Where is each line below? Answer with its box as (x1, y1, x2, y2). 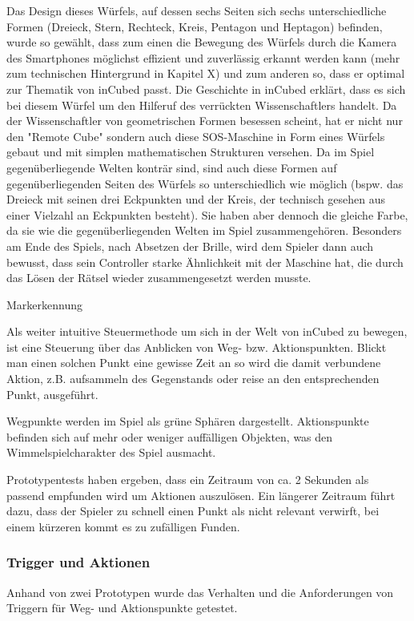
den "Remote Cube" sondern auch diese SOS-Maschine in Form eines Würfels (6, 127, 385, 144)
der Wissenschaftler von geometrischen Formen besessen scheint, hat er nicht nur (6, 112, 403, 129)
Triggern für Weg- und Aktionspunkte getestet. (6, 599, 238, 616)
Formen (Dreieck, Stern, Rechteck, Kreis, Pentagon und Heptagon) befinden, (6, 18, 383, 34)
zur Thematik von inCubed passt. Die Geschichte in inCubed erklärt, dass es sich (6, 80, 406, 97)
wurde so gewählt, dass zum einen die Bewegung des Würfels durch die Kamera (6, 34, 397, 50)
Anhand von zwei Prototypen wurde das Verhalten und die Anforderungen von (6, 583, 394, 600)
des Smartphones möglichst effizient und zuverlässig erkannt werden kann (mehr (6, 49, 400, 66)
